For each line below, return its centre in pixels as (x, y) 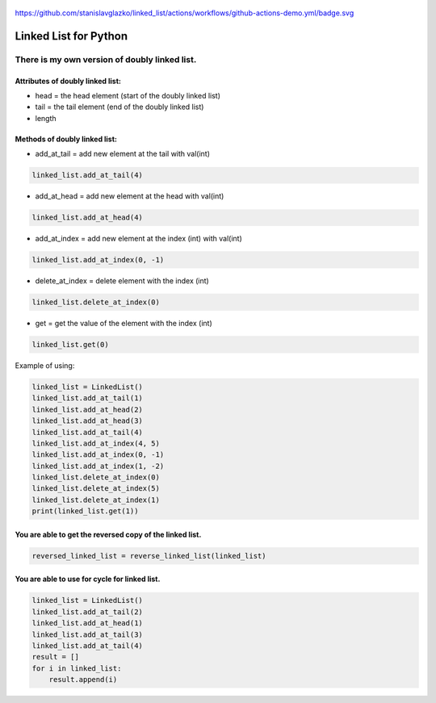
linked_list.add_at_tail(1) (87, 398)
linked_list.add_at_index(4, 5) (96, 443)
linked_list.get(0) (70, 344)
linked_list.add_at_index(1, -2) (98, 466)
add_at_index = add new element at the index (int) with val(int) (138, 239)
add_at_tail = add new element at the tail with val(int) (122, 154)
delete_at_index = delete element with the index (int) (122, 281)
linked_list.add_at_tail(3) (87, 634)
